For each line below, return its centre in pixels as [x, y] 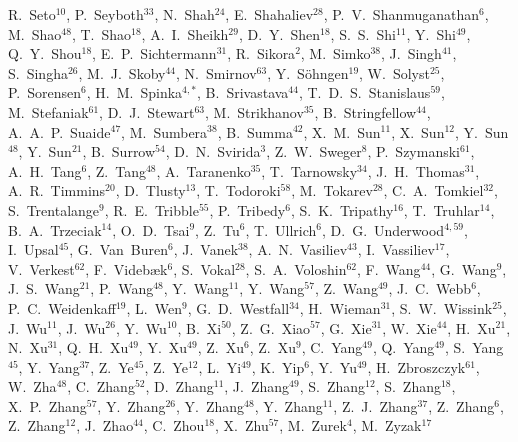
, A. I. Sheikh [185, 33]
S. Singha [38, 72]
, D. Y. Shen [279, 33]
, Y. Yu [333, 366]
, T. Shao [101, 33]
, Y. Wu [141, 327]
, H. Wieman [340, 307]
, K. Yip [278, 366]
